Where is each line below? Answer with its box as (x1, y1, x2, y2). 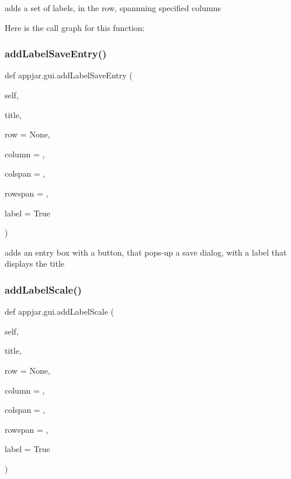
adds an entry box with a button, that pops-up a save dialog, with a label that (5, 246, 287, 258)
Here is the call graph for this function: (5, 21, 145, 33)
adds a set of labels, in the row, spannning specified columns (5, 2, 221, 13)
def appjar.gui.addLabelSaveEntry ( (5, 69, 133, 81)
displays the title (5, 257, 65, 270)
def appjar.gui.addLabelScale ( (5, 305, 114, 318)
